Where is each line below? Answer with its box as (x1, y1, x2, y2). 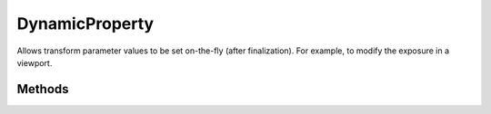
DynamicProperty (16, 14, 155, 33)
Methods (16, 81, 69, 97)
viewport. (16, 57, 53, 68)
